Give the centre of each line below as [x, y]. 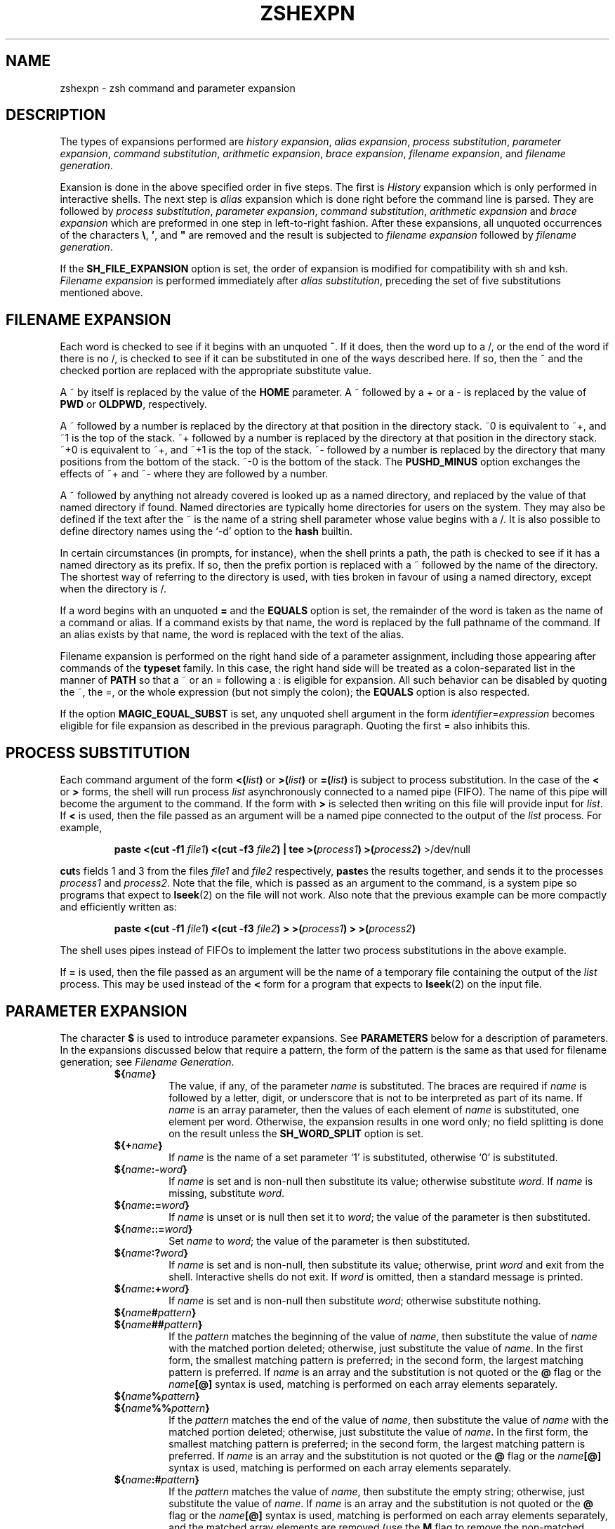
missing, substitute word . [227, 1193]
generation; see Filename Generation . [147, 1061]
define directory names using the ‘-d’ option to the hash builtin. [206, 531]
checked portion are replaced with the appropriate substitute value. [216, 371]
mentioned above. [101, 293]
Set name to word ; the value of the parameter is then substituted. [319, 1240]
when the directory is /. [113, 589]
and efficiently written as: [119, 907]
